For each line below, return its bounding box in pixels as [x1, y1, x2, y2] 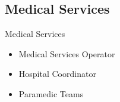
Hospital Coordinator [18, 67, 96, 80]
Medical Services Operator [18, 47, 115, 60]
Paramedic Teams [18, 87, 84, 100]
